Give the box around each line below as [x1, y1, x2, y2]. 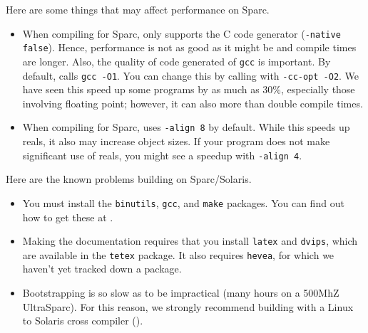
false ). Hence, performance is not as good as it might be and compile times [22, 40, 357, 55]
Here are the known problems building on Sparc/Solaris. [6, 171, 252, 186]
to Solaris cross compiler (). [22, 313, 143, 328]
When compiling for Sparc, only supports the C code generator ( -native [22, 26, 341, 41]
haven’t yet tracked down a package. [22, 261, 182, 276]
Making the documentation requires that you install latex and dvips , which [22, 233, 358, 248]
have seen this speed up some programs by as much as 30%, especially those [22, 82, 355, 97]
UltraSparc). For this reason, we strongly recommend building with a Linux [22, 299, 354, 314]
